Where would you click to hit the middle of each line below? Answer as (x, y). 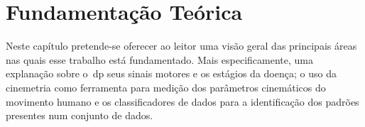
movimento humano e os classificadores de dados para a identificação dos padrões (182, 101)
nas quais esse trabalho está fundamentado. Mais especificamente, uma (159, 59)
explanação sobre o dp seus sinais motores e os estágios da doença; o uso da (171, 73)
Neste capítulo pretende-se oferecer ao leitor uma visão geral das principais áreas (181, 46)
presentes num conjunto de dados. (80, 115)
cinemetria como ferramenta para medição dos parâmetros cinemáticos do (166, 87)
